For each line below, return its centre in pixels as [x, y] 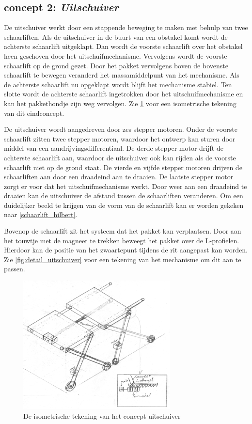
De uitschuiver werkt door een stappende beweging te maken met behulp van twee [126, 27]
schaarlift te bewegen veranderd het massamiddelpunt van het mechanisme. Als [122, 75]
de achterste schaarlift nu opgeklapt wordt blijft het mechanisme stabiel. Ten [118, 84]
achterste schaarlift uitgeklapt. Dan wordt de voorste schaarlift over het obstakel [123, 46]
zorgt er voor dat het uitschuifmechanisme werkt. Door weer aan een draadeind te [126, 186]
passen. [15, 269]
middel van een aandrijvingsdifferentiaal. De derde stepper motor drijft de [114, 148]
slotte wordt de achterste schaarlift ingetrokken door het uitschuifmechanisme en [124, 94]
